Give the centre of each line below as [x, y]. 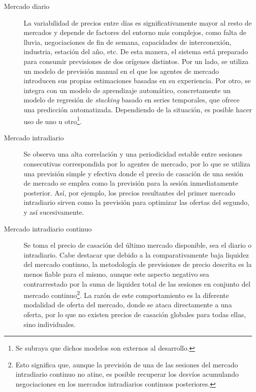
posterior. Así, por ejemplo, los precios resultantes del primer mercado [129, 192]
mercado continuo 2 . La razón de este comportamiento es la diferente [126, 294]
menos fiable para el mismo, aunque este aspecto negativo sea [116, 274]
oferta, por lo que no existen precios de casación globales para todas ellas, [135, 314]
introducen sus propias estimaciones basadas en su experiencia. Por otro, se [137, 81]
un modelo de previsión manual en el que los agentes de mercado [121, 71]
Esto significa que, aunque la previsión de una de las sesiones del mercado [127, 364]
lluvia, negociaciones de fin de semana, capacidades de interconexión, [128, 42]
